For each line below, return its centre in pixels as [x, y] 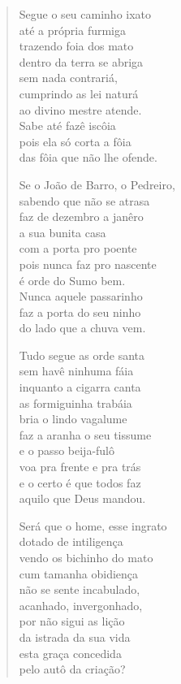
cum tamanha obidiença [79, 573]
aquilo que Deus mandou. [82, 498]
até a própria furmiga [72, 30]
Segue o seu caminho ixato [85, 14]
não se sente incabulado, [80, 589]
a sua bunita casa [62, 232]
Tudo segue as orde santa [82, 355]
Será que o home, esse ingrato [93, 525]
